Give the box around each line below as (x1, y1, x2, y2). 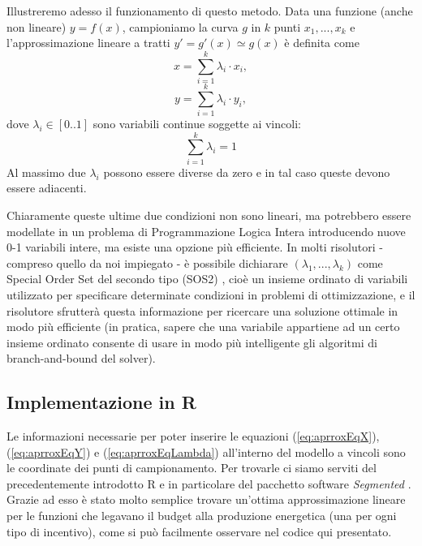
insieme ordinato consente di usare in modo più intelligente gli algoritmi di (6, 333, 377, 350)
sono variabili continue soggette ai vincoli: (93, 115, 301, 132)
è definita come (284, 34, 360, 51)
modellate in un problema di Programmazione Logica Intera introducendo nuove (6, 222, 406, 239)
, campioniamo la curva (122, 18, 239, 35)
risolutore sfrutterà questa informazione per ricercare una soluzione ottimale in (6, 302, 398, 319)
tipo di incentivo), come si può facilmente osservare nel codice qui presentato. (6, 522, 392, 540)
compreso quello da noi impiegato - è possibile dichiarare (6, 254, 288, 271)
